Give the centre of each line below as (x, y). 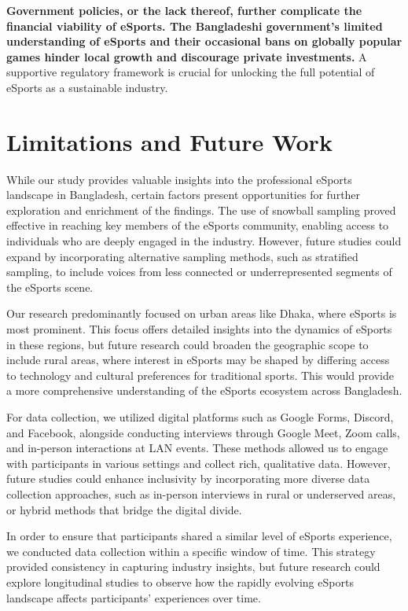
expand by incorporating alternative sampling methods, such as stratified (182, 256)
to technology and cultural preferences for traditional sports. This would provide (200, 375)
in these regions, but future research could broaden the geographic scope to (187, 344)
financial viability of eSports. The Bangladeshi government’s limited (195, 26)
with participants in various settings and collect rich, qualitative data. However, (198, 463)
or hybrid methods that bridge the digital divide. (124, 509)
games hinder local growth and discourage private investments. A (187, 56)
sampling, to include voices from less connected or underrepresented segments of (199, 272)
